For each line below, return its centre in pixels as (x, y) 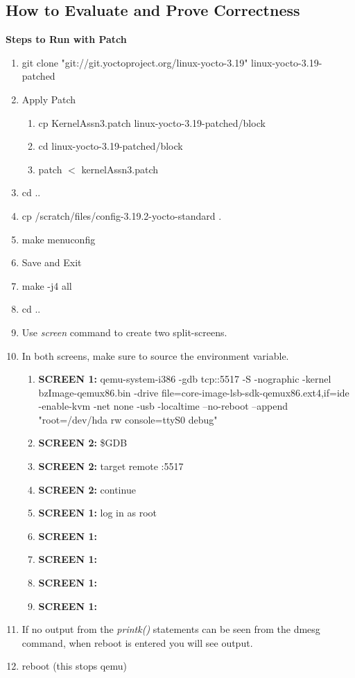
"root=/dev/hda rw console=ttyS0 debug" (128, 419)
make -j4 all (47, 285)
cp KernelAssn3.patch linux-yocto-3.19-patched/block (152, 122)
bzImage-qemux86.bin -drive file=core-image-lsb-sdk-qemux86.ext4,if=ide (194, 392)
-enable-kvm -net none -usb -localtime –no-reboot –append (163, 406)
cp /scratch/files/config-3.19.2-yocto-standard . (122, 215)
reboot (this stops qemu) (74, 666)
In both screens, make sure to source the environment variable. (155, 355)
